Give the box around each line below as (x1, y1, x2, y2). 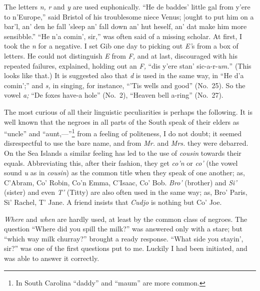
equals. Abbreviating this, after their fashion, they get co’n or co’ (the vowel (4, 157, 238, 168)
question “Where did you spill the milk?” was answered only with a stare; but (4, 223, 242, 234)
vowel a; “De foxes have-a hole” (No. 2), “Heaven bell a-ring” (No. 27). (4, 90, 223, 100)
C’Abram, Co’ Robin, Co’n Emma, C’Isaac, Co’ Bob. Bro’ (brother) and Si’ (4, 177, 237, 187)
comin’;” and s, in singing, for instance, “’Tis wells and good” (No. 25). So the (4, 80, 245, 90)
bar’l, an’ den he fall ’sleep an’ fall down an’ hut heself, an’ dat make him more (4, 21, 247, 32)
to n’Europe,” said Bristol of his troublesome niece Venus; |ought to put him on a (4, 11, 254, 22)
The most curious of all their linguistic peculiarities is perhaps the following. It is (4, 106, 252, 117)
